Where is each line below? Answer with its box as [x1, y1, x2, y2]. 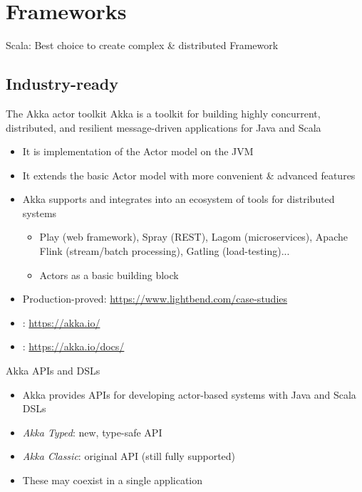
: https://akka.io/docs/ [22, 339, 125, 354]
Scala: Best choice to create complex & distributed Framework [6, 38, 279, 53]
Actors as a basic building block [39, 267, 179, 282]
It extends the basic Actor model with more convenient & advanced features [22, 167, 356, 182]
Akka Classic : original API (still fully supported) [22, 449, 236, 464]
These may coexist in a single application [22, 473, 203, 488]
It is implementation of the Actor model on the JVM [22, 144, 254, 159]
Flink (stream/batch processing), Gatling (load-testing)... [39, 244, 290, 258]
